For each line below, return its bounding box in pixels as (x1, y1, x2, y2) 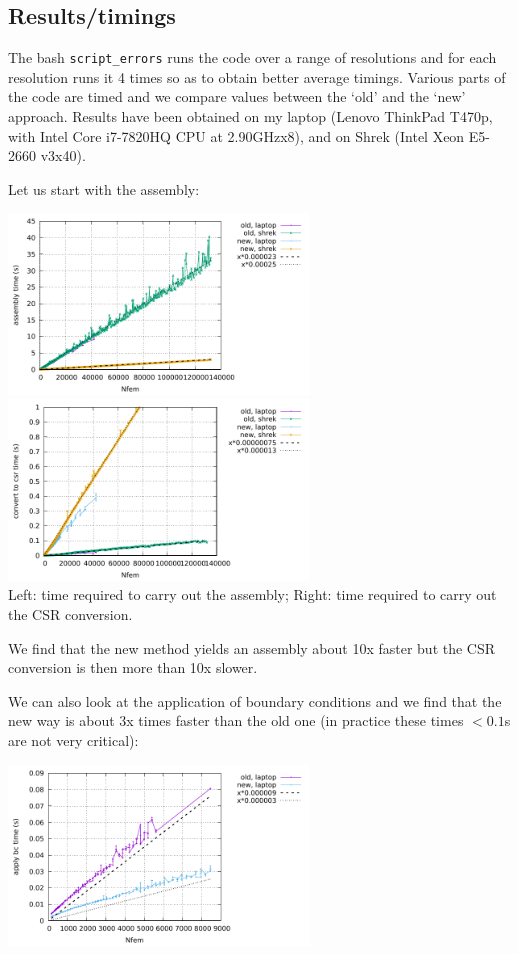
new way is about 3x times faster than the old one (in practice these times (8, 710, 464, 731)
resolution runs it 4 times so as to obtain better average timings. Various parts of (8, 66, 506, 87)
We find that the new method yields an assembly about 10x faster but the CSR (8, 637, 496, 658)
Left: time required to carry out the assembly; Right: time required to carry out (8, 584, 497, 605)
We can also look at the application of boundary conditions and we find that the (8, 690, 502, 711)
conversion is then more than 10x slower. (8, 657, 258, 678)
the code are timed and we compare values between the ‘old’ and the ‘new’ (8, 86, 466, 107)
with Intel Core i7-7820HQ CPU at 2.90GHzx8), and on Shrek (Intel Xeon (8, 125, 465, 146)
